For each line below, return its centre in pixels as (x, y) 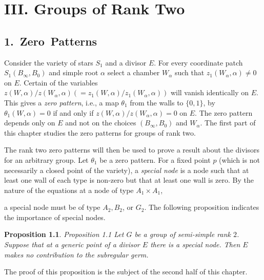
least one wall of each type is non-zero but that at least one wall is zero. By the (129, 180)
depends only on (30, 123)
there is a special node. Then (195, 244)
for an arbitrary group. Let (46, 159)
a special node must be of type (52, 207)
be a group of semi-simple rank (182, 234)
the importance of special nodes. (55, 217)
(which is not (239, 159)
